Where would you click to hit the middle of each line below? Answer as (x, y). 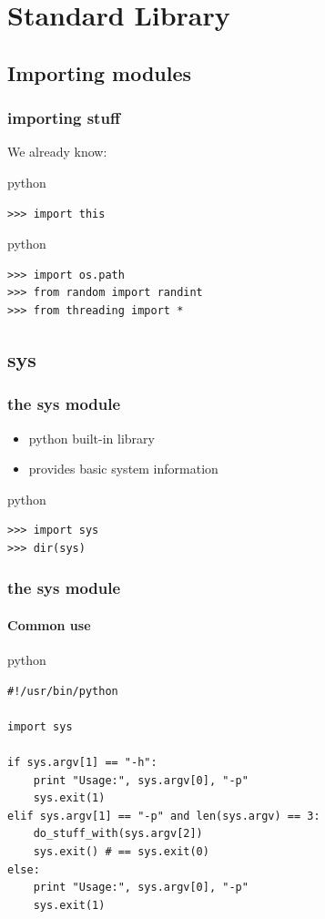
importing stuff (64, 118)
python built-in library (91, 438)
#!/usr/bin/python (63, 691)
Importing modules (100, 72)
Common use (49, 624)
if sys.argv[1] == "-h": (82, 763)
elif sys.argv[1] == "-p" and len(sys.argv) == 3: (164, 816)
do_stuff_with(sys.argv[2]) (118, 834)
